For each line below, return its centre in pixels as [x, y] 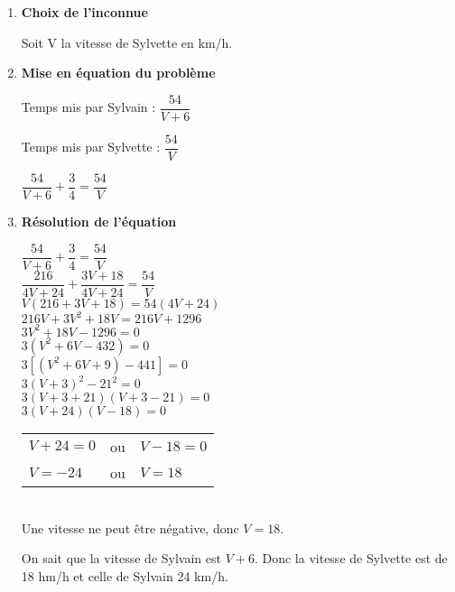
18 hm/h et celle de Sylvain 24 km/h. [125, 575]
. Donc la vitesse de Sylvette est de [351, 558]
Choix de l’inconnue [84, 12]
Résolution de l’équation [99, 221]
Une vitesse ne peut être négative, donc [130, 527]
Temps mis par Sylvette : [91, 147]
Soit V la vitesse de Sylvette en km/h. [127, 42]
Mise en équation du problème [118, 73]
